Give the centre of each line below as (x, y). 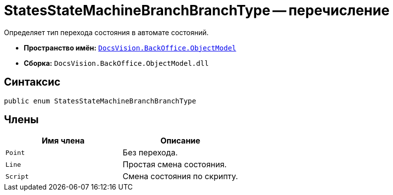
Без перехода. (150, 153)
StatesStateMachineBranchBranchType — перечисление (197, 10)
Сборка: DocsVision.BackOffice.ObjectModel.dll (116, 63)
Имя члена (63, 141)
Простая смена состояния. (175, 165)
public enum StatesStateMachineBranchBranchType (100, 101)
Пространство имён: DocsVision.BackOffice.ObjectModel (130, 48)
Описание (180, 141)
